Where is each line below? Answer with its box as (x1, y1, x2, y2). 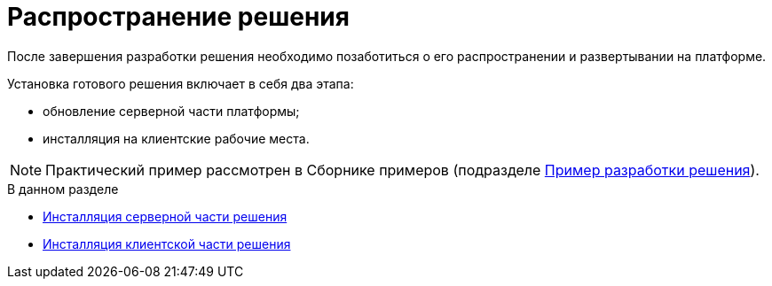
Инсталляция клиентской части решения (43, 236, 291, 251)
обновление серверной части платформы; (43, 103, 300, 119)
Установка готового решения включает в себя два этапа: (7, 75, 354, 91)
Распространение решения (7, 2, 350, 32)
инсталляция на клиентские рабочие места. (43, 130, 310, 146)
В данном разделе (7, 181, 119, 197)
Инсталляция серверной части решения (43, 208, 288, 224)
